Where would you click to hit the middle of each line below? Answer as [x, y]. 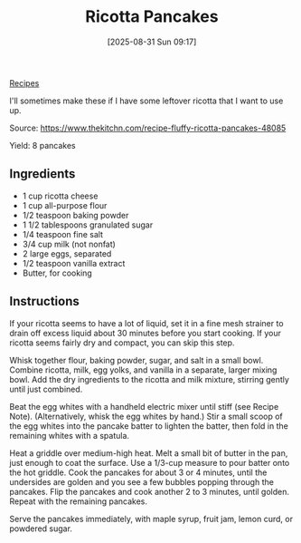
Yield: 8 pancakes [42, 145]
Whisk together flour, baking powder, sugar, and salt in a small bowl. [136, 360]
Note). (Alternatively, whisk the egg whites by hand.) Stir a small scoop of [146, 416]
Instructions [44, 301]
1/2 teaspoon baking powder [75, 215]
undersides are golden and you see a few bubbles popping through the [141, 481]
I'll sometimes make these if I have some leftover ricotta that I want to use [146, 101]
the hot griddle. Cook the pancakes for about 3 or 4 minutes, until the [138, 472]
